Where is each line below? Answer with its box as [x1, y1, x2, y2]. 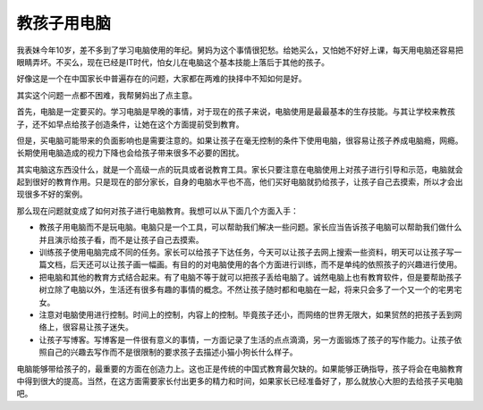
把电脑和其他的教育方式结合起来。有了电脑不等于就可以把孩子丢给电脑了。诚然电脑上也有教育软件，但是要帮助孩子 [38, 272, 462, 282]
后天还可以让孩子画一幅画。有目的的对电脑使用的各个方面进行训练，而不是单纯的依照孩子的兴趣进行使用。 [70, 259, 462, 270]
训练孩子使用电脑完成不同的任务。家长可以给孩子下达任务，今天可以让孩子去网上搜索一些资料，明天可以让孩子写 [38, 247, 454, 258]
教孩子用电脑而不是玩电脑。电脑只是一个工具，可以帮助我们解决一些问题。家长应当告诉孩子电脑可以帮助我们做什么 [38, 222, 462, 232]
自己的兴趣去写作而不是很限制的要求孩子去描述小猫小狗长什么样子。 [46, 347, 298, 357]
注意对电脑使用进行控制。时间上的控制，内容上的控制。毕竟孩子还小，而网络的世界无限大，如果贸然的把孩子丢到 [38, 309, 454, 320]
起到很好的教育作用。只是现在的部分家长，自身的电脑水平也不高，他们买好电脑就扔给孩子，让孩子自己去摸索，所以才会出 [16, 177, 463, 188]
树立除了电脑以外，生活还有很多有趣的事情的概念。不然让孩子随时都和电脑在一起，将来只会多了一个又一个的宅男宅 [38, 284, 462, 295]
